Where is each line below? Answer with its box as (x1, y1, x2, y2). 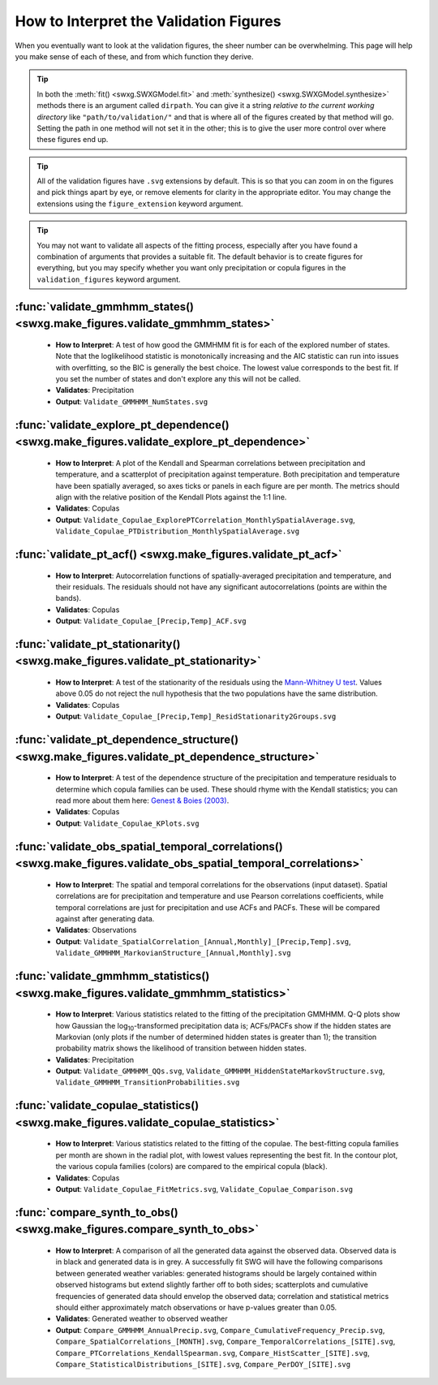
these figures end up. (36, 135, 109, 145)
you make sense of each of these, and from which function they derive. (15, 51, 255, 61)
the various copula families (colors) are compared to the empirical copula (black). (55, 1162, 328, 1171)
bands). (55, 593, 81, 603)
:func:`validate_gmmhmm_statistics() (15, 969, 210, 982)
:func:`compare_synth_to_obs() (15, 1206, 178, 1219)
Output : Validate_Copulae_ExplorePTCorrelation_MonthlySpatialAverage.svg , (55, 515, 356, 524)
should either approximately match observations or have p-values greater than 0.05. (55, 1303, 337, 1312)
